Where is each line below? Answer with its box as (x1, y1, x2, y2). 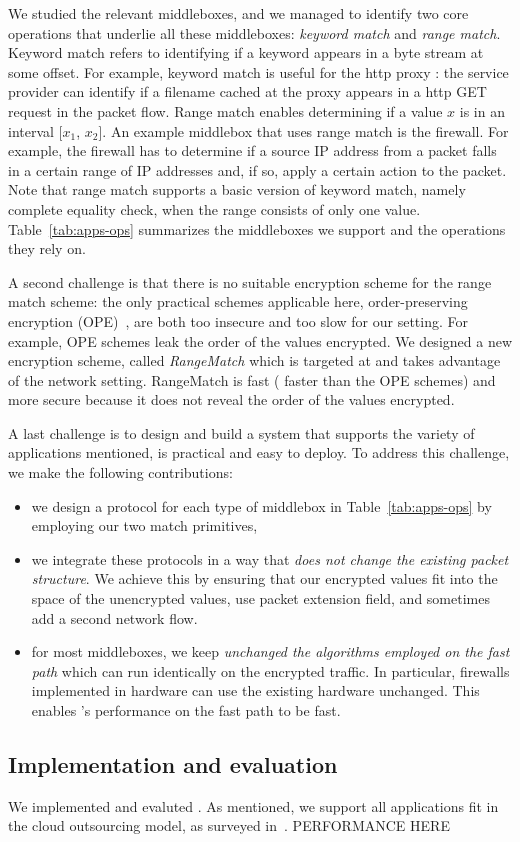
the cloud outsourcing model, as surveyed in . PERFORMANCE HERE (8, 815, 450, 836)
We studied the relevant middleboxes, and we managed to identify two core (8, 3, 469, 23)
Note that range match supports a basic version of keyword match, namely (8, 179, 466, 200)
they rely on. (8, 238, 86, 259)
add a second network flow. (31, 607, 198, 628)
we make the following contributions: (8, 462, 233, 483)
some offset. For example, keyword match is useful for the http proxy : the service (8, 61, 509, 82)
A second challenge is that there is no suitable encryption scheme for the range (8, 271, 492, 292)
